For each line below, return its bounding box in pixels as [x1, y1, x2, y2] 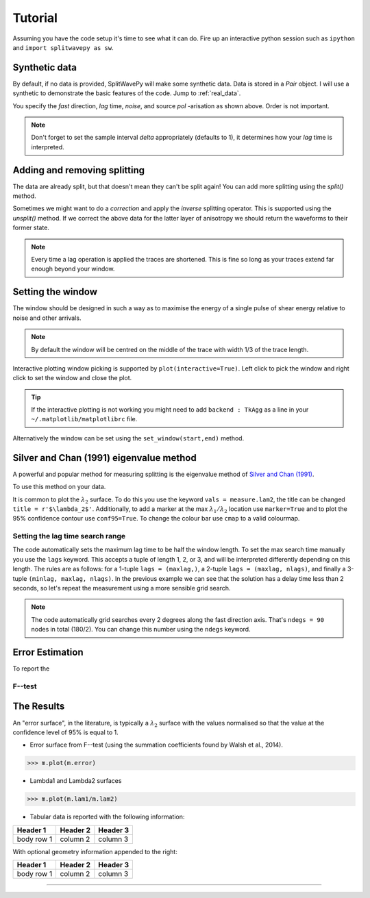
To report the [12, 664, 50, 673]
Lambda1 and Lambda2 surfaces [29, 777, 122, 785]
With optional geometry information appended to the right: [12, 847, 177, 856]
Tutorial [12, 10, 58, 25]
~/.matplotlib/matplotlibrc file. [31, 415, 138, 423]
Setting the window [12, 286, 98, 298]
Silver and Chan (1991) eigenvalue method [12, 452, 197, 464]
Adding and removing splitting [12, 164, 145, 176]
